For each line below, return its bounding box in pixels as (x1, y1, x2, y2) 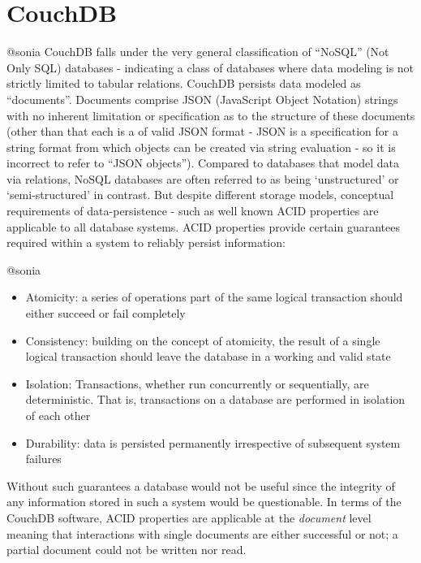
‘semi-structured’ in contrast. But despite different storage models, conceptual (6, 186, 394, 203)
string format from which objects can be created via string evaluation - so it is (6, 138, 396, 155)
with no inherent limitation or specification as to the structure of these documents (6, 106, 415, 123)
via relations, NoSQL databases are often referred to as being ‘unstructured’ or (6, 170, 399, 187)
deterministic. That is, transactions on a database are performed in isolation (25, 391, 406, 408)
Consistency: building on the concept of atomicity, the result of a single (25, 331, 380, 349)
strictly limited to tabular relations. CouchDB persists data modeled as (6, 75, 361, 92)
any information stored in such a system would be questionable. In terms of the (6, 493, 402, 510)
